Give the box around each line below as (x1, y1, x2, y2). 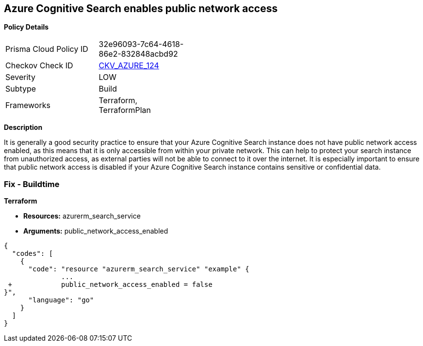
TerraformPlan (98, 105, 151, 115)
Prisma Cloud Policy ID (5, 44, 88, 54)
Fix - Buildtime (4, 179, 60, 189)
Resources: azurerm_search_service (23, 212, 141, 220)
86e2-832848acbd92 (98, 49, 178, 59)
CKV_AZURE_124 (98, 61, 159, 71)
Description (4, 123, 43, 132)
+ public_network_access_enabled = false (8, 281, 212, 289)
